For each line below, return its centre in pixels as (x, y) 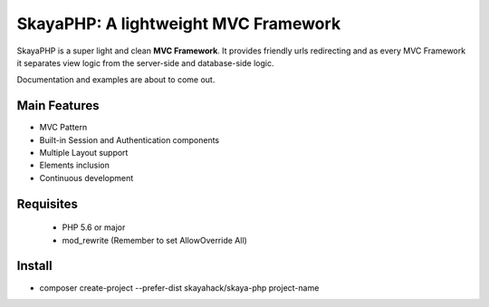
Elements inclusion (75, 165)
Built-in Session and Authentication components (129, 139)
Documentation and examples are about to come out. (116, 80)
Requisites (48, 204)
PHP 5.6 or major (94, 227)
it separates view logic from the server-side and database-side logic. (145, 62)
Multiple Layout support (84, 153)
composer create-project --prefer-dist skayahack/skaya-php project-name (179, 288)
